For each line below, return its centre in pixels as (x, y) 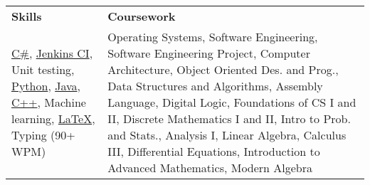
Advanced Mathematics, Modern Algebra (210, 168)
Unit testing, (43, 69)
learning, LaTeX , (53, 118)
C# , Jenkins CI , (52, 53)
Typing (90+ (43, 135)
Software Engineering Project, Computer (209, 53)
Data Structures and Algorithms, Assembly (215, 86)
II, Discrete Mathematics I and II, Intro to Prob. (229, 118)
